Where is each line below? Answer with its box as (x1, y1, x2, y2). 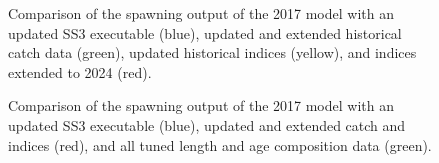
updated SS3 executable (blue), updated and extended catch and (8, 114, 406, 135)
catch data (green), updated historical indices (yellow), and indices (8, 42, 417, 63)
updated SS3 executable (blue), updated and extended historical (8, 22, 402, 43)
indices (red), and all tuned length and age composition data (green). (8, 134, 432, 155)
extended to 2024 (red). (8, 61, 152, 82)
